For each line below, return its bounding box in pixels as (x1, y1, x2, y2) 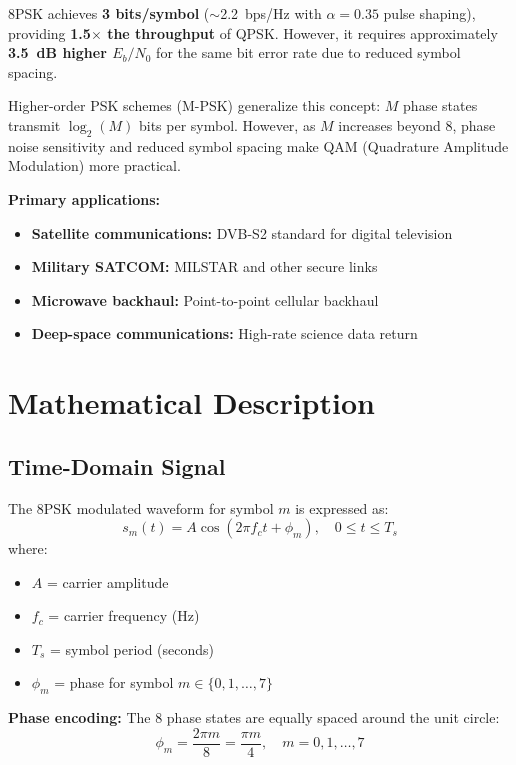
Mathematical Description (8, 382, 375, 423)
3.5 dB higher (8, 42, 107, 63)
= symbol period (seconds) (50, 638, 215, 659)
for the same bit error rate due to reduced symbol (156, 42, 461, 63)
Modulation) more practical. (8, 155, 181, 176)
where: (8, 538, 48, 559)
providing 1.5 (8, 22, 91, 43)
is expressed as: (295, 497, 389, 518)
